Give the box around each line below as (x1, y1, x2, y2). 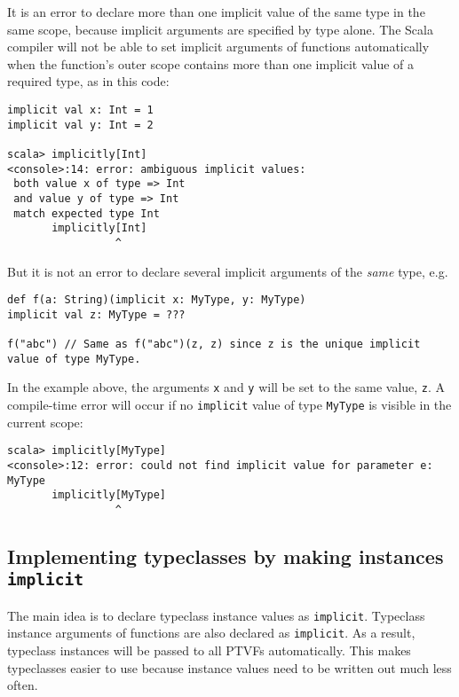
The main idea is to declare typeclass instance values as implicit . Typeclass (7, 606, 425, 624)
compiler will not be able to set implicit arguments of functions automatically (7, 37, 430, 56)
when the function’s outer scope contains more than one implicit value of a (7, 54, 415, 73)
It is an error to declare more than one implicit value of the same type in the (7, 3, 425, 20)
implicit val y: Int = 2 (7, 118, 154, 131)
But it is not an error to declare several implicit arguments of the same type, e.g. (7, 262, 448, 280)
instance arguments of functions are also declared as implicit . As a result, (7, 623, 415, 642)
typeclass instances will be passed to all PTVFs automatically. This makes (7, 641, 411, 660)
